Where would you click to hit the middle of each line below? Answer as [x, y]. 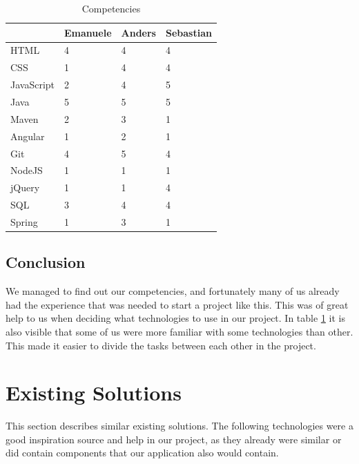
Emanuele [88, 32]
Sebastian [188, 32]
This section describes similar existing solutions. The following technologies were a [179, 426]
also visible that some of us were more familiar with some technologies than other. [179, 331]
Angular [28, 136]
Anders [138, 32]
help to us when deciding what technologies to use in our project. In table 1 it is [175, 318]
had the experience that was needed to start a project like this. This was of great [177, 304]
